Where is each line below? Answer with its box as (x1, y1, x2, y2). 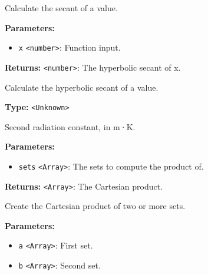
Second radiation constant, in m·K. (5, 120, 136, 132)
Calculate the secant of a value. (5, 2, 118, 14)
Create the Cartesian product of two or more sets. (5, 200, 186, 212)
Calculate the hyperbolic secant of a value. (5, 81, 159, 93)
